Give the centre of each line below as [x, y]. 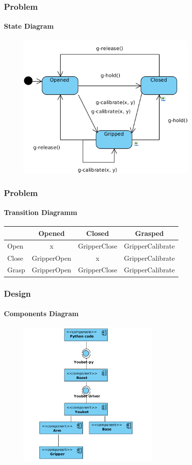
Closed [97, 233]
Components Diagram [41, 313]
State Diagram [29, 26]
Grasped [149, 233]
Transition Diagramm [41, 212]
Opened [52, 233]
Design [17, 294]
